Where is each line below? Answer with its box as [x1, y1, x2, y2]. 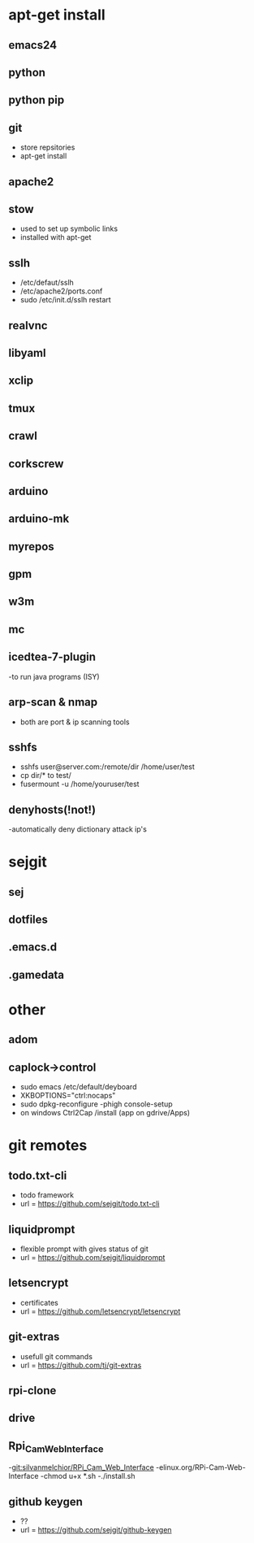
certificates [19, 1297, 58, 1307]
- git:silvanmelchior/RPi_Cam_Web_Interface [8, 1463, 154, 1472]
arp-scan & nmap [8, 695, 98, 709]
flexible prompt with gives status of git [19, 1244, 149, 1254]
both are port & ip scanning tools [19, 717, 130, 727]
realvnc [8, 319, 48, 333]
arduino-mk [8, 512, 70, 526]
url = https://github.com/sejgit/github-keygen [19, 1525, 172, 1535]
